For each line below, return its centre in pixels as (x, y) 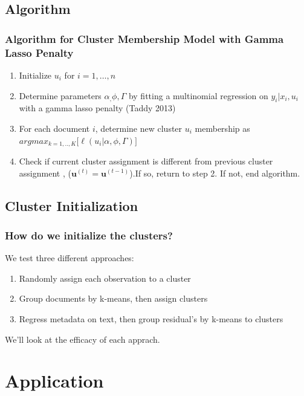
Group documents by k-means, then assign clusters (113, 298)
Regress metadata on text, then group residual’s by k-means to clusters (151, 318)
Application (54, 381)
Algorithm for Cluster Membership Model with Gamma (144, 38)
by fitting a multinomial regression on (198, 95)
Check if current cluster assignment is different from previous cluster (146, 161)
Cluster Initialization (72, 205)
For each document (54, 128)
